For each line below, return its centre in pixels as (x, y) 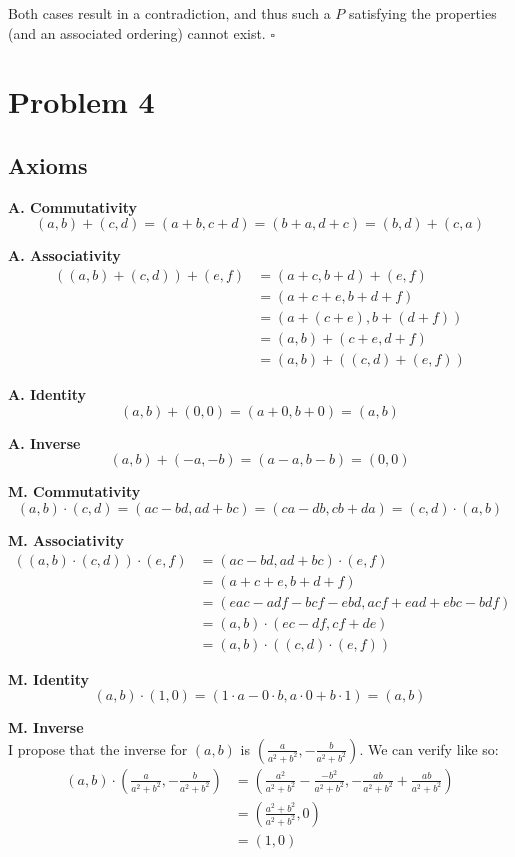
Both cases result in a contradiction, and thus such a (169, 13)
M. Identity (49, 678)
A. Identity (47, 394)
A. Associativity (64, 255)
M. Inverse (46, 727)
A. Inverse (44, 442)
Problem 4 (81, 101)
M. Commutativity (74, 491)
